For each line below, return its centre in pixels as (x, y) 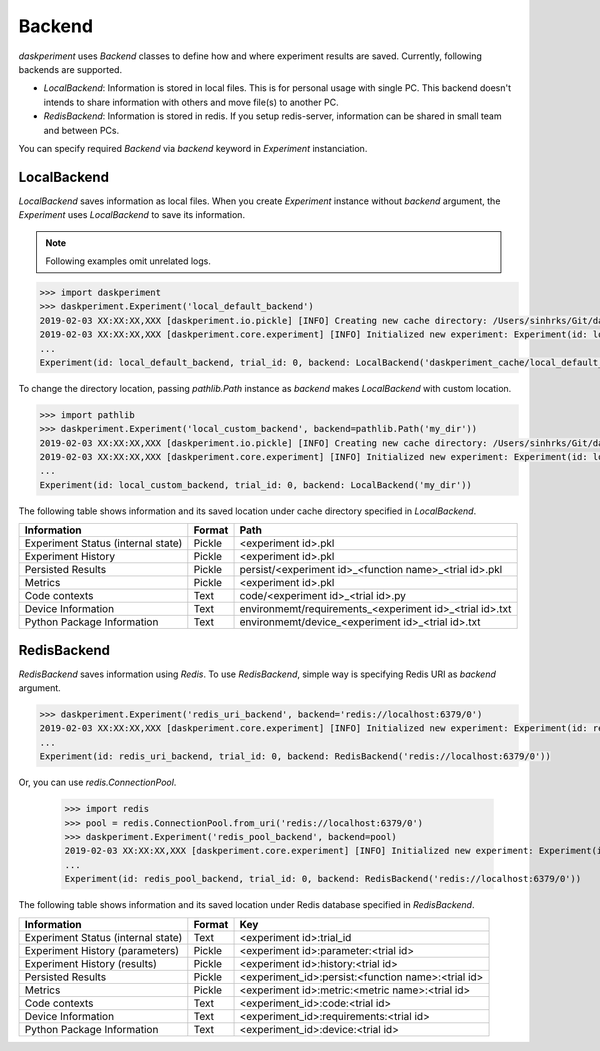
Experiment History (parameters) (102, 950)
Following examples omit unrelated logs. (128, 261)
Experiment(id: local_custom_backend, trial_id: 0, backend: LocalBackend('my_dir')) (255, 484)
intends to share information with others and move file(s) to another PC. (191, 102)
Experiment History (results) (90, 963)
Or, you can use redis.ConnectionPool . (97, 782)
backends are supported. (70, 69)
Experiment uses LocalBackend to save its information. (131, 215)
